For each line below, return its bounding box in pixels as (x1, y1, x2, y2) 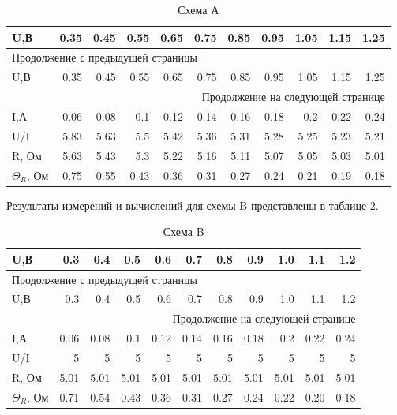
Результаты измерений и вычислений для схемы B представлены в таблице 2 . (6, 196, 379, 213)
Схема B (163, 223, 204, 240)
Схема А (178, 2, 219, 17)
